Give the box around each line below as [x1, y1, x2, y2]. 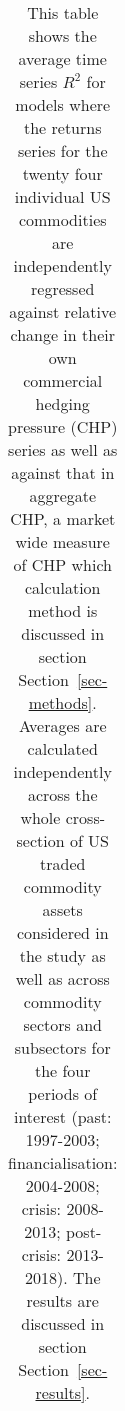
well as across [15, 967, 110, 990]
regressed [31, 277, 95, 300]
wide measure [15, 530, 110, 553]
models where [15, 93, 111, 116]
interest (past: [13, 1105, 112, 1128]
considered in [16, 921, 109, 944]
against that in [11, 461, 115, 484]
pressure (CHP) [8, 415, 118, 438]
